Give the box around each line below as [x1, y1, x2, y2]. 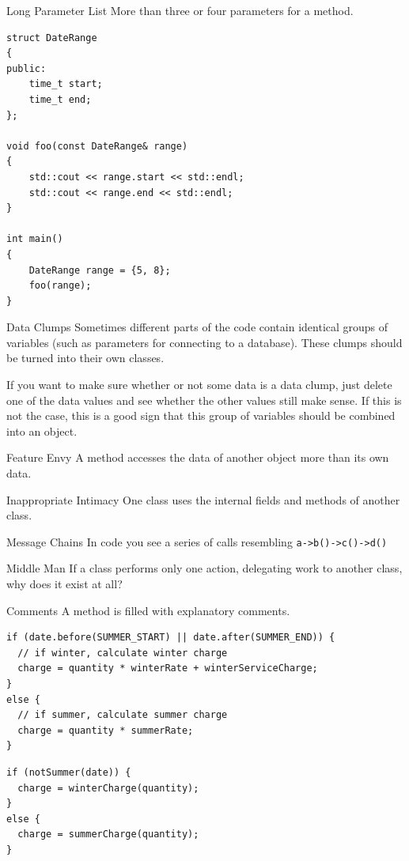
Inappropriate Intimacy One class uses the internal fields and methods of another [6, 491, 400, 508]
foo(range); [28, 280, 92, 292]
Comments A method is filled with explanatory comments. [6, 602, 290, 618]
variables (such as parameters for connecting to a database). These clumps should [6, 334, 403, 350]
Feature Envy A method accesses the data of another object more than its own [6, 449, 389, 466]
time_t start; [28, 78, 103, 90]
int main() [6, 233, 63, 245]
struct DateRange [6, 32, 97, 43]
